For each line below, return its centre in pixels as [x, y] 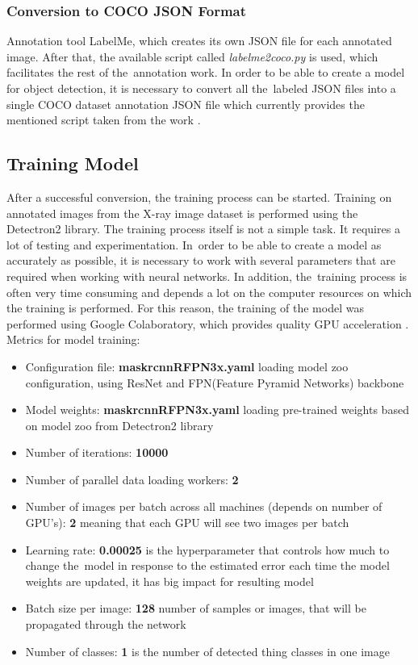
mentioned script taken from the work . [104, 120]
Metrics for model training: [73, 339]
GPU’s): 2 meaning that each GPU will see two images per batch [187, 523]
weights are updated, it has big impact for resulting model [169, 581]
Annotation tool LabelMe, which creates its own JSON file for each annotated [199, 41]
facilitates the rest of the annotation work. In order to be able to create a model [206, 72]
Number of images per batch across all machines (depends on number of [204, 506]
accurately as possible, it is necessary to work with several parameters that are [201, 260]
